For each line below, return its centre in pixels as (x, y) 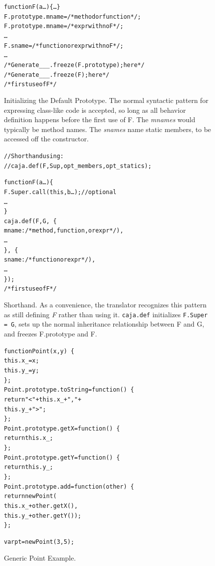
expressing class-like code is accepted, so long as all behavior (95, 110)
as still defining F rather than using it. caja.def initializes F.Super (106, 314)
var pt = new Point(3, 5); (39, 542)
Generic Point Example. (40, 557)
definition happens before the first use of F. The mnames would (100, 119)
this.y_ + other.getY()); (43, 516)
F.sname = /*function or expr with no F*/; (64, 46)
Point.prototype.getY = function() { (62, 457)
